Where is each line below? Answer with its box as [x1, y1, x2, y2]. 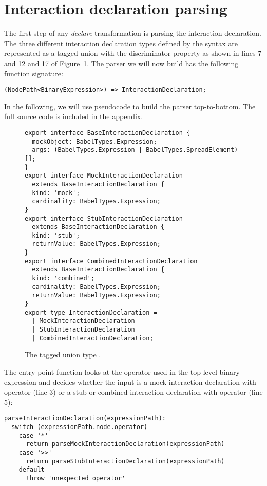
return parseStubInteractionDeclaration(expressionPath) [26, 457, 225, 465]
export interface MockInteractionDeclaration [25, 172, 183, 180]
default [18, 466, 45, 474]
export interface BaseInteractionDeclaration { [25, 129, 190, 137]
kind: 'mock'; [32, 189, 80, 197]
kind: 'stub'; [32, 231, 80, 239]
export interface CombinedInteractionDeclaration [25, 257, 198, 265]
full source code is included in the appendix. [4, 111, 143, 122]
